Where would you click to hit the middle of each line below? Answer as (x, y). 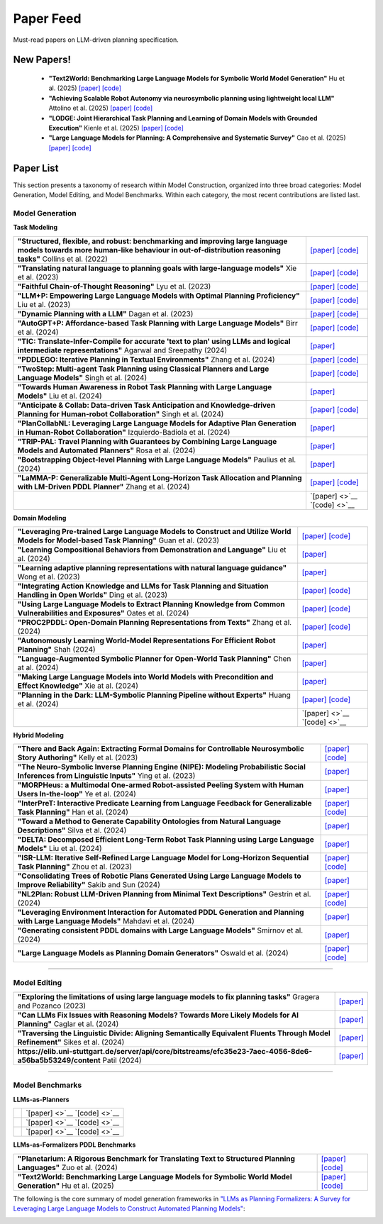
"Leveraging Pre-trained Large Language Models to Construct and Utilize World (154, 531)
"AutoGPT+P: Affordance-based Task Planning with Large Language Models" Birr (157, 323)
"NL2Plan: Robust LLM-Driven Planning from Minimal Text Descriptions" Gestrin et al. (164, 894)
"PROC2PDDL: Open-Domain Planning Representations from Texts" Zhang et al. (155, 622)
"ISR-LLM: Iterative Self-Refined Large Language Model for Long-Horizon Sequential (163, 858)
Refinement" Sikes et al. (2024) (71, 1042)
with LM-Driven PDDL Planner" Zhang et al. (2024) (104, 486)
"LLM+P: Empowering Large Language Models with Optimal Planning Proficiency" (159, 296)
